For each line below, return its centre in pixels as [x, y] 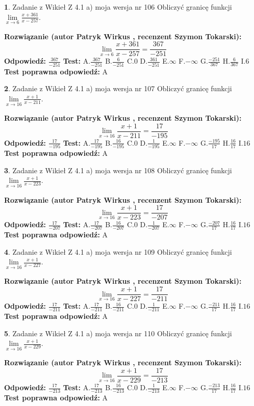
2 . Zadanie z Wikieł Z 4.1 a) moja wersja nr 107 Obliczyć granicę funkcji [118, 88]
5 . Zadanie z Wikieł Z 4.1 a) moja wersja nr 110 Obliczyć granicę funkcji [118, 333]
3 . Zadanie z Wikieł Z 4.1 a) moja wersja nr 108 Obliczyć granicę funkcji [118, 170]
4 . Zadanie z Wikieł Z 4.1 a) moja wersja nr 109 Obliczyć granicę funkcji [118, 251]
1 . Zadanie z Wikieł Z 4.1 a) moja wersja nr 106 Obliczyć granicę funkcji [118, 7]
